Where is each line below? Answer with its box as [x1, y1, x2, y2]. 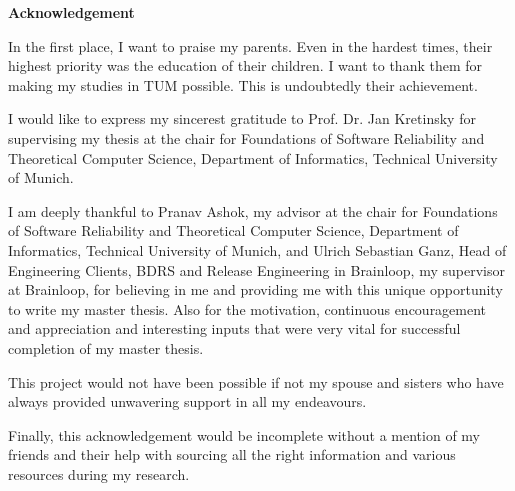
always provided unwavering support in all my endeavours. [8, 391, 367, 412]
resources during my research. [8, 463, 190, 484]
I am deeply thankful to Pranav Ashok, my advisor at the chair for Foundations [8, 200, 498, 221]
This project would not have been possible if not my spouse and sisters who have [8, 371, 504, 392]
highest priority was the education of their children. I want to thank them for [8, 55, 483, 76]
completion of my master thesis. [8, 337, 204, 358]
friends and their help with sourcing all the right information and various [8, 444, 456, 465]
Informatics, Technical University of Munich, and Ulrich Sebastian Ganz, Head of [8, 239, 507, 260]
